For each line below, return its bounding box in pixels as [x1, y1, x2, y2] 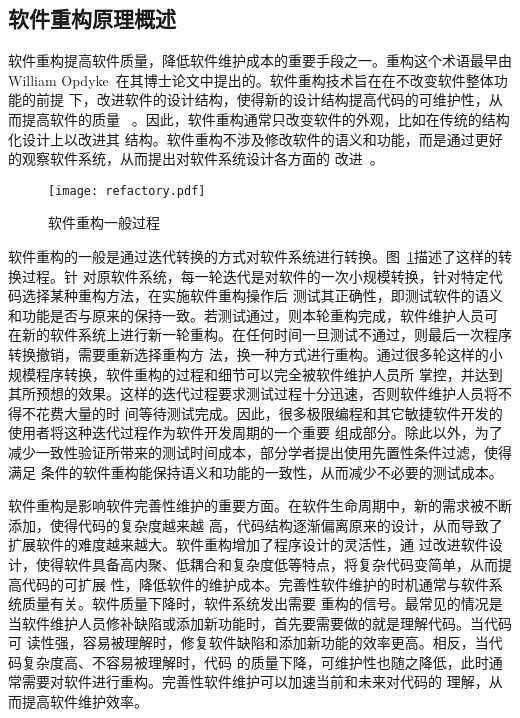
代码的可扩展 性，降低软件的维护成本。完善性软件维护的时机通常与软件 [21, 573, 489, 594]
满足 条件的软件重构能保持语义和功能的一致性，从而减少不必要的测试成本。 [8, 461, 503, 482]
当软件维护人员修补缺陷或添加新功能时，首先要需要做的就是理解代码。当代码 [8, 612, 512, 633]
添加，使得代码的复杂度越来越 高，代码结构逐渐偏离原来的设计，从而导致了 [8, 514, 503, 535]
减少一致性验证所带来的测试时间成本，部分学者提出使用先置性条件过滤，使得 [8, 441, 512, 462]
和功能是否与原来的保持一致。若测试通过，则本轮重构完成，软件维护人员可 [8, 304, 498, 325]
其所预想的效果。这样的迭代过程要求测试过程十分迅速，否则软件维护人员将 [8, 383, 498, 404]
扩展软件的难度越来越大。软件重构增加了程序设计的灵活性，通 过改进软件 [8, 534, 489, 555]
